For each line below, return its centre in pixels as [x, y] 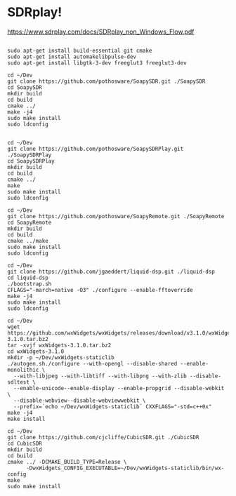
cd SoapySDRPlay [31, 161]
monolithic [23, 370]
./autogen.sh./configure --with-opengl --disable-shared [92, 363]
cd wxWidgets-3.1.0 [36, 351]
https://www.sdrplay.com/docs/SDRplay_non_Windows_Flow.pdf [101, 32]
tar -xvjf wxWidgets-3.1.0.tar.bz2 [59, 345]
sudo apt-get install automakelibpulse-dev [72, 57]
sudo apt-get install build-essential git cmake [80, 51]
